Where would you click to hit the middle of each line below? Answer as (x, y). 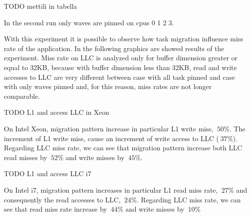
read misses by (26, 157)
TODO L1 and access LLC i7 (48, 173)
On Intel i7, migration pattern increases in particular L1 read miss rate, (111, 190)
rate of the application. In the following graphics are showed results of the (114, 48)
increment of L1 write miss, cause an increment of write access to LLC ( (112, 138)
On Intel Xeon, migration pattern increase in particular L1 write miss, (109, 128)
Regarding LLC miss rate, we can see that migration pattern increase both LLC (123, 148)
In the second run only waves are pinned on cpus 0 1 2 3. (89, 22)
